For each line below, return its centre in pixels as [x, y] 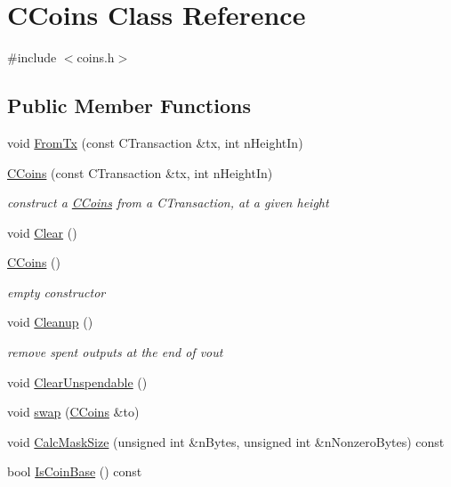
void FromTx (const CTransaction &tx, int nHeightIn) [155, 142]
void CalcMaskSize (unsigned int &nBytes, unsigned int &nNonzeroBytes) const [226, 441]
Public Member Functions [129, 106]
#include [32, 57]
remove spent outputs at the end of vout [115, 352]
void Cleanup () [50, 322]
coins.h [96, 57]
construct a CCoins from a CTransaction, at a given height [168, 203]
